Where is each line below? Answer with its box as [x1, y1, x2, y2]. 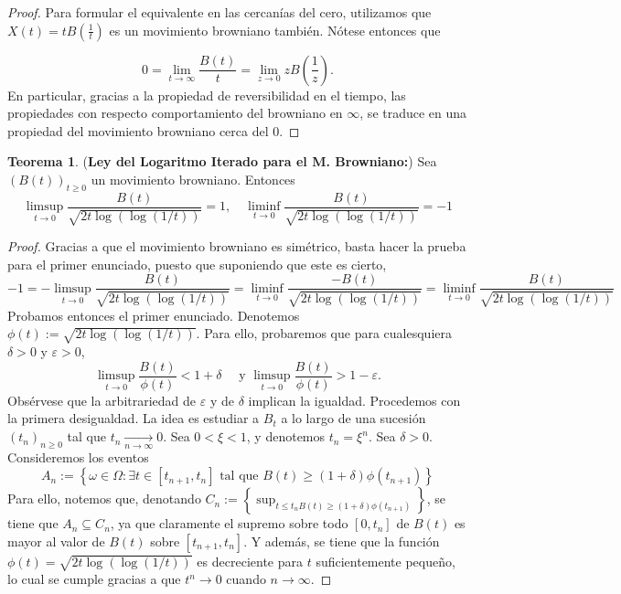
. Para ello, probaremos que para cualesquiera [196, 324, 452, 343]
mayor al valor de [7, 531, 105, 550]
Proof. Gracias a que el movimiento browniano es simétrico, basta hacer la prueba [7, 237, 466, 256]
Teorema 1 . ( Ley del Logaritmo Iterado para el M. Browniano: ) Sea [7, 152, 437, 171]
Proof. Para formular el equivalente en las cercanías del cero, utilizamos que [7, 3, 432, 21]
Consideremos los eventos [7, 448, 149, 467]
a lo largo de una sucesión [281, 408, 426, 428]
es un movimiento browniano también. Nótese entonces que [109, 20, 441, 39]
